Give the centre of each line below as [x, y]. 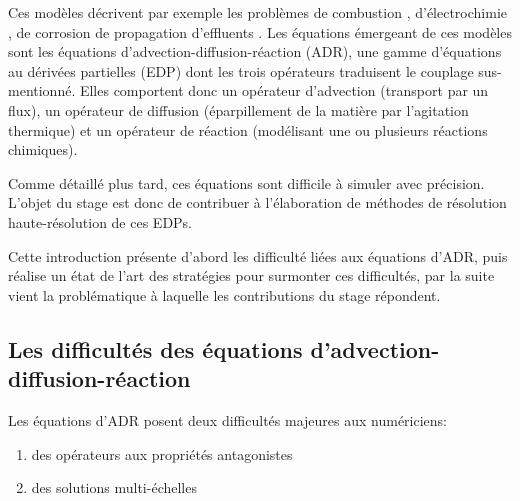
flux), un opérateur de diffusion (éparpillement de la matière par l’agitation [238, 109]
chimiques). [43, 149]
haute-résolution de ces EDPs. [100, 221]
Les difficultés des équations [155, 348]
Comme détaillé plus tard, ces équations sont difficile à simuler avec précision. [246, 182]
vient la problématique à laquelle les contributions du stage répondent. [224, 294]
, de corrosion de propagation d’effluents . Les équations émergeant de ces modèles [260, 31]
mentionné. [42, 90]
